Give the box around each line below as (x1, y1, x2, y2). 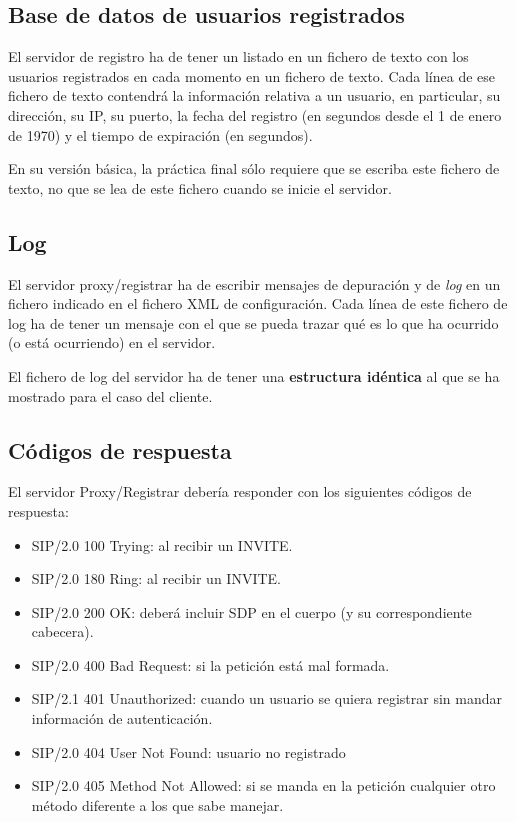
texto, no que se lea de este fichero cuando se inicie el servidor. (8, 177, 392, 198)
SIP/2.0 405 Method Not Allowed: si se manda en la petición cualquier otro (31, 775, 496, 796)
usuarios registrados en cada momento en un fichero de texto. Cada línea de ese (8, 65, 495, 86)
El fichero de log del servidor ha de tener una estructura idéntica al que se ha (8, 365, 500, 386)
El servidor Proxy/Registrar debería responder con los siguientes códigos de (8, 481, 472, 502)
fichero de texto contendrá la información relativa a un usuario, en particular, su (8, 85, 501, 106)
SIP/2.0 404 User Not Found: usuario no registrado (31, 741, 346, 762)
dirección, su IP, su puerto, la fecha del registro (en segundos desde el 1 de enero (8, 104, 502, 125)
